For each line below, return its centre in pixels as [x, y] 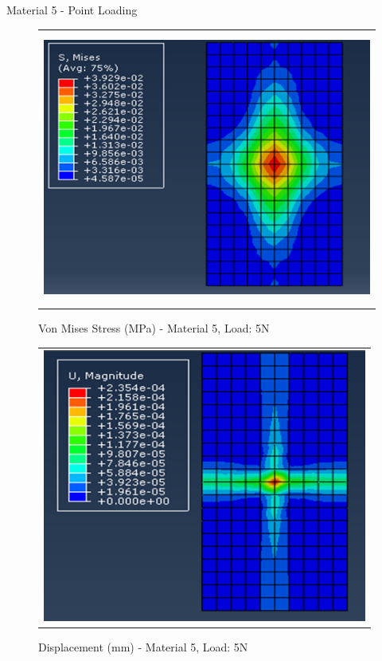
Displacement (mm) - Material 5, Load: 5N [143, 646]
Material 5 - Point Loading [72, 10]
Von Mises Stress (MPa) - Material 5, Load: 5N [154, 328]
